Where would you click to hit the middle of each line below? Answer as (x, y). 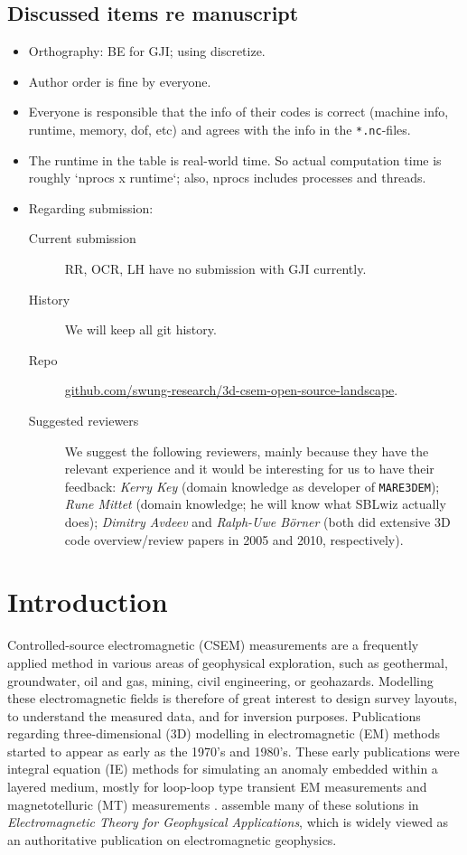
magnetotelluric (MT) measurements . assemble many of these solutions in (213, 804)
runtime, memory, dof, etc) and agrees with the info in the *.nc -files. (219, 129)
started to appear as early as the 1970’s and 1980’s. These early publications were (233, 751)
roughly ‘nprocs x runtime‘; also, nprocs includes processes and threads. (227, 178)
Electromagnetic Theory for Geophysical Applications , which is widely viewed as (228, 822)
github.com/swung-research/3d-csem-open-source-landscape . (231, 390)
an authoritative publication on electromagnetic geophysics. (172, 839)
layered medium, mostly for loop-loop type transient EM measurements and (217, 787)
